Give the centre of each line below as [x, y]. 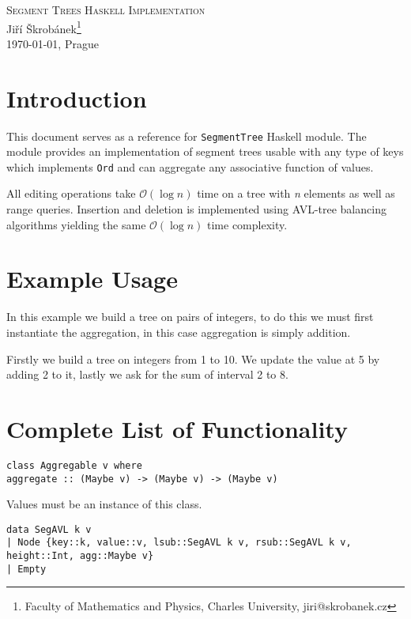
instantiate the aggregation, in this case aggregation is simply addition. [179, 332]
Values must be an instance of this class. [104, 504]
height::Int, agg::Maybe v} [80, 556]
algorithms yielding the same [76, 224]
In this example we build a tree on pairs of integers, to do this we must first [190, 317]
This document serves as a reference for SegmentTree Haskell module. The [187, 136]
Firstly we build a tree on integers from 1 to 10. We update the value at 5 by [193, 359]
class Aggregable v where [74, 465]
